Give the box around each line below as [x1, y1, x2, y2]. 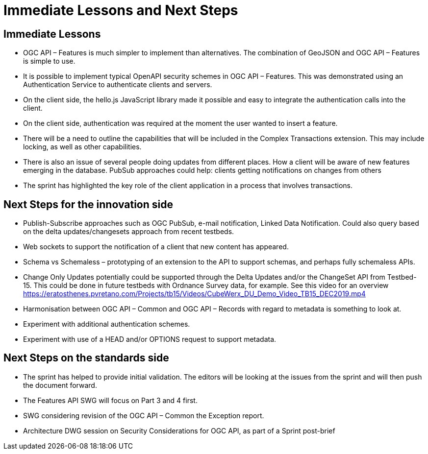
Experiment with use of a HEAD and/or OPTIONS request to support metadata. [23, 335, 277, 344]
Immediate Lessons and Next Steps [3, 2, 238, 19]
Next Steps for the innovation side [3, 198, 173, 211]
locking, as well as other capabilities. [23, 143, 142, 151]
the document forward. [23, 381, 97, 389]
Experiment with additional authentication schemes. [23, 320, 190, 329]
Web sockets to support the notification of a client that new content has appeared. [23, 242, 289, 251]
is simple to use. [23, 57, 76, 66]
